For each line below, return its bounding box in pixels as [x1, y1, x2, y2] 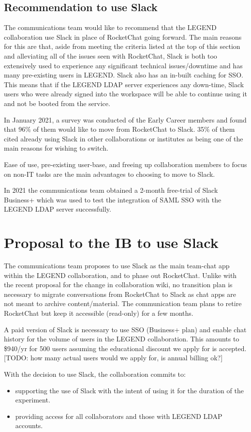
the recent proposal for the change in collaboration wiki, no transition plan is [4, 279, 233, 290]
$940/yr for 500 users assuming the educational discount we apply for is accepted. [4, 343, 247, 353]
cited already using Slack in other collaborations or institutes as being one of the [4, 133, 243, 143]
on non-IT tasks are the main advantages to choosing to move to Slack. [4, 169, 215, 179]
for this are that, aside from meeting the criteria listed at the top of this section [4, 41, 240, 51]
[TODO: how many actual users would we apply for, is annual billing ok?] [4, 353, 223, 363]
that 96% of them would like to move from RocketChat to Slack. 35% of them [4, 124, 235, 134]
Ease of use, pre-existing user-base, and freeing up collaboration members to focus [4, 159, 247, 169]
